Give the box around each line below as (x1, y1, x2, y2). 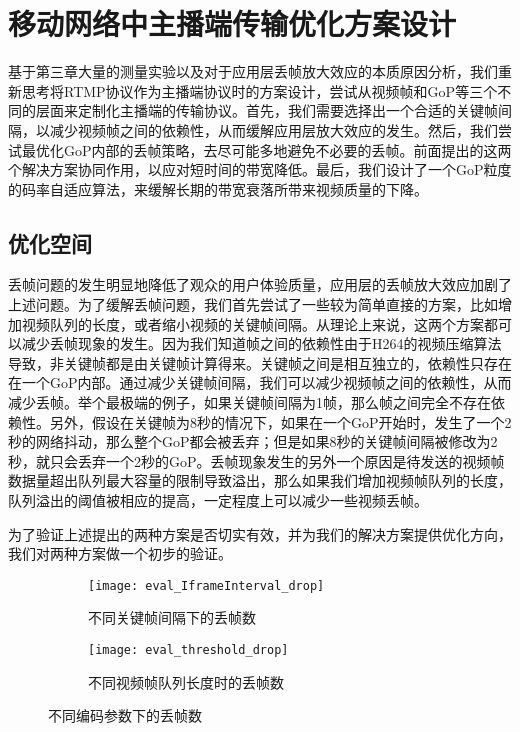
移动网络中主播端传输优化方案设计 (8, 3, 457, 44)
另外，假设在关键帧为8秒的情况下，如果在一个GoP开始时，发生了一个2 (49, 411, 512, 432)
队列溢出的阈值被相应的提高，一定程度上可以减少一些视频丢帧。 (8, 490, 428, 511)
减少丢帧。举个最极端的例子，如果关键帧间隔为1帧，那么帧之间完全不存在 (8, 392, 491, 413)
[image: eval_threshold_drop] (88, 643, 289, 658)
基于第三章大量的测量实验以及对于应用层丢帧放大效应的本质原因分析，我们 (8, 61, 498, 82)
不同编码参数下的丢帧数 (48, 705, 202, 726)
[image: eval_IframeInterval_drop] (88, 578, 325, 593)
